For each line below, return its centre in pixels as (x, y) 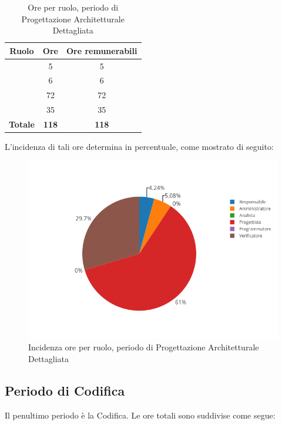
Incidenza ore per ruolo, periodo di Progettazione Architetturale (144, 347)
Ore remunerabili (102, 50)
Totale (22, 124)
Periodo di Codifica (65, 390)
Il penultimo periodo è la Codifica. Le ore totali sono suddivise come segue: (140, 415)
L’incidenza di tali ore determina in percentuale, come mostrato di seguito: (139, 147)
